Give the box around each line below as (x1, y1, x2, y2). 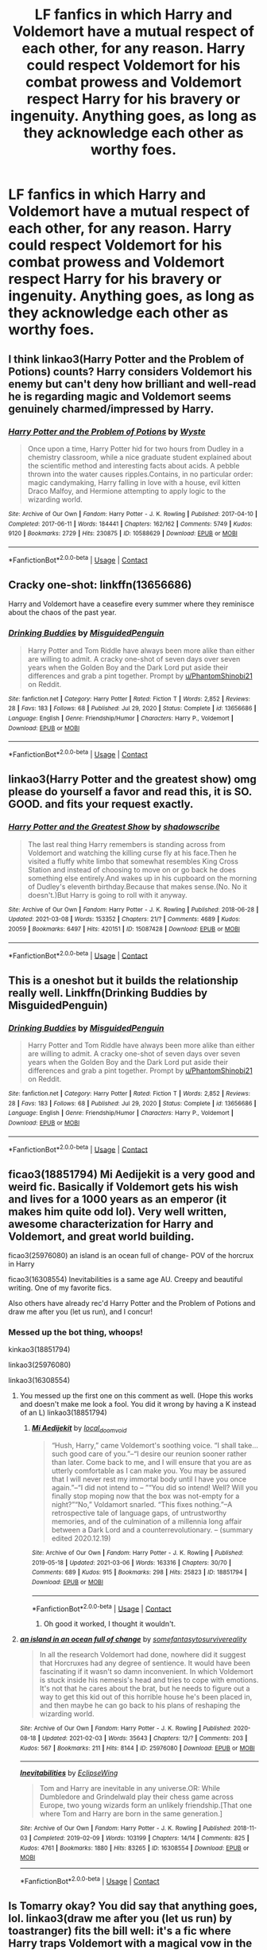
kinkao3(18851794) (8, 1345, 71, 1354)
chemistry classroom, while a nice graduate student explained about (27, 452, 252, 462)
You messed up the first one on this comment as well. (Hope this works (19, 1391, 253, 1400)
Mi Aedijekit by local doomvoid (31, 1424, 127, 1435)
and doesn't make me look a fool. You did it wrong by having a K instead (19, 1400, 257, 1409)
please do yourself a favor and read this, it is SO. (8, 785, 253, 798)
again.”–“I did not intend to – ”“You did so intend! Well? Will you (51, 1483, 258, 1493)
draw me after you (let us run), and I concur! (8, 1307, 153, 1316)
